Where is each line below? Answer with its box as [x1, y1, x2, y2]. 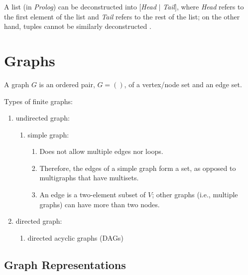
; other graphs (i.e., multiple [152, 189, 238, 200]
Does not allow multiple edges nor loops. [39, 146, 163, 156]
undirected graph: [15, 113, 70, 123]
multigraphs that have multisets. [39, 172, 139, 183]
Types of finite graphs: [4, 96, 73, 106]
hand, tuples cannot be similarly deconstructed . [4, 21, 151, 31]
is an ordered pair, [39, 79, 95, 89]
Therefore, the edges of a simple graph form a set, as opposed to [39, 162, 236, 173]
